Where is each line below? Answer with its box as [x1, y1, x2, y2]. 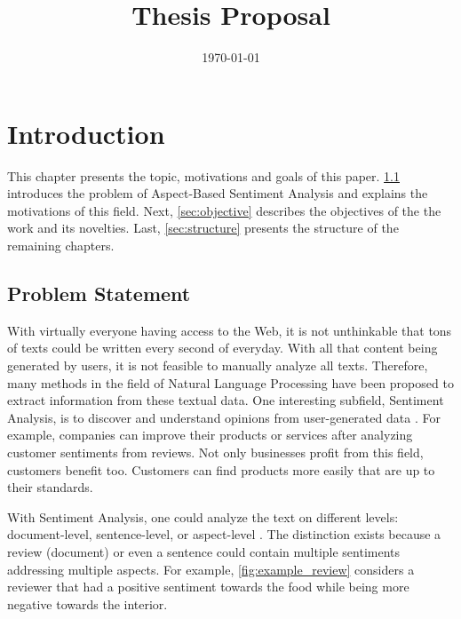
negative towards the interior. [7, 594, 168, 613]
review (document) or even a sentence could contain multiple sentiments [7, 542, 401, 560]
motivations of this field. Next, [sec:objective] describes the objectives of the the [7, 201, 441, 219]
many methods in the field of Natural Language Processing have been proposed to [7, 373, 454, 392]
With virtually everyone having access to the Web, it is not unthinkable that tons [7, 321, 452, 339]
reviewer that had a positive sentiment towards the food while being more [7, 577, 409, 596]
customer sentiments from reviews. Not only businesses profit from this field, [7, 442, 424, 461]
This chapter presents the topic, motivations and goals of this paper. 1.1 [7, 166, 400, 185]
